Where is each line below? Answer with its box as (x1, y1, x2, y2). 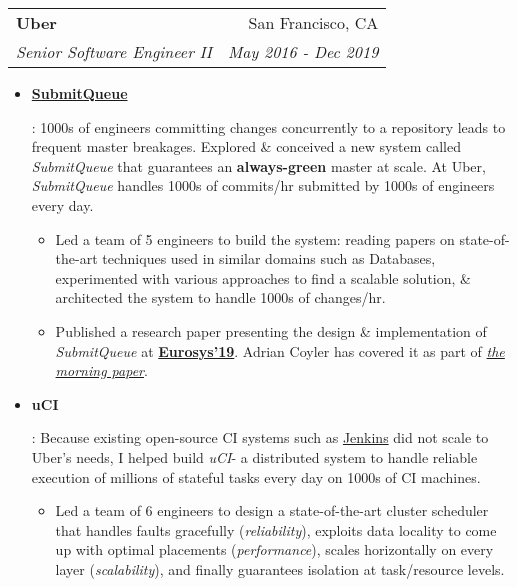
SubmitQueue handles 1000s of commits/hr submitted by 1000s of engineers (31, 175, 495, 196)
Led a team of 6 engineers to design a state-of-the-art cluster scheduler (55, 500, 489, 521)
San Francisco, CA (248, 11, 379, 34)
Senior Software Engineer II (16, 40, 212, 63)
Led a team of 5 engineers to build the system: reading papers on (55, 228, 455, 249)
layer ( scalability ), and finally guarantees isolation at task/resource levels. (55, 558, 505, 579)
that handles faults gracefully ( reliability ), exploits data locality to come (55, 519, 497, 540)
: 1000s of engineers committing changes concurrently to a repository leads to (31, 116, 506, 137)
